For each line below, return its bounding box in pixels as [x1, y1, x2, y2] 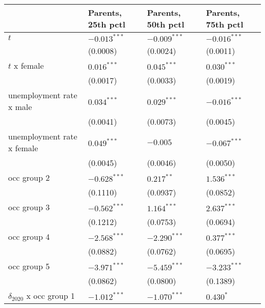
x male [8, 101, 32, 113]
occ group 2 [8, 172, 50, 183]
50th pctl [147, 18, 184, 30]
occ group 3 [8, 201, 50, 213]
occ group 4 [8, 231, 50, 242]
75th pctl [206, 18, 244, 30]
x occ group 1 [26, 290, 75, 301]
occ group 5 [8, 260, 50, 272]
